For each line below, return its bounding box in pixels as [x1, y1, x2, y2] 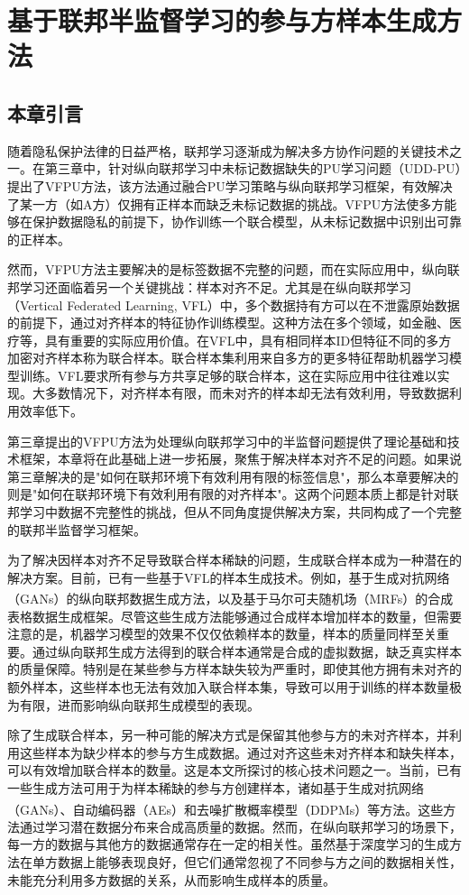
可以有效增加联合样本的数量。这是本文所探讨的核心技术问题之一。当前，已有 [7, 761, 462, 780]
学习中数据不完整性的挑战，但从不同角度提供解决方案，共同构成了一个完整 [19, 503, 462, 521]
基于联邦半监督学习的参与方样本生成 [7, 2, 437, 39]
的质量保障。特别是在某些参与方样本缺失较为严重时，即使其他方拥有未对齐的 [7, 660, 462, 678]
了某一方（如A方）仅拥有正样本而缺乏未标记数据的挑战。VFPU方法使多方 [7, 194, 445, 213]
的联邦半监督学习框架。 [7, 520, 146, 539]
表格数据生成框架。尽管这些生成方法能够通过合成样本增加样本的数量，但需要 [7, 606, 462, 625]
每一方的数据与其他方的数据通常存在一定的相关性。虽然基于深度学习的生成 [7, 835, 449, 853]
